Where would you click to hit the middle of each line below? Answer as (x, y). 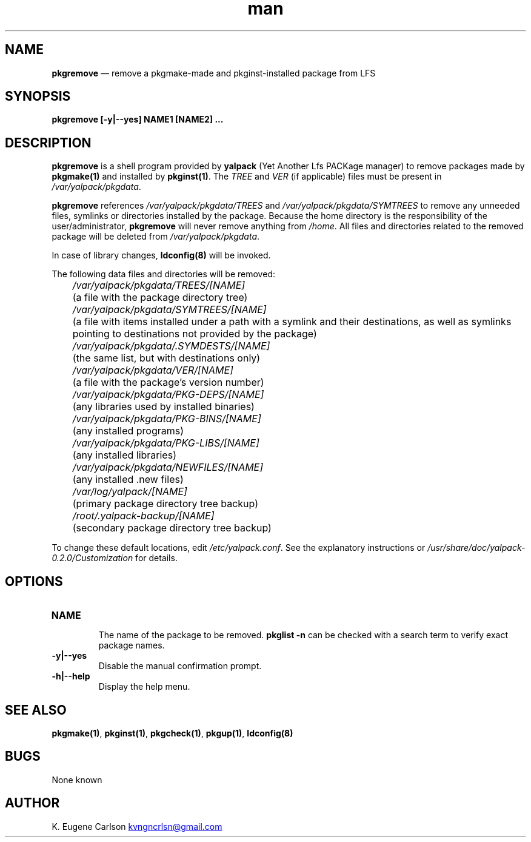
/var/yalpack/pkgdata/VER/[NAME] (153, 370)
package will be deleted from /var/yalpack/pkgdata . (156, 237)
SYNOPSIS (38, 96)
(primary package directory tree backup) (165, 504)
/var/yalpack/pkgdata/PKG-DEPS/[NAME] (168, 395)
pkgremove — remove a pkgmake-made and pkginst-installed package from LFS (214, 73)
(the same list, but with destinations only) (166, 358)
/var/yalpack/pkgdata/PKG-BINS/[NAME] (167, 419)
